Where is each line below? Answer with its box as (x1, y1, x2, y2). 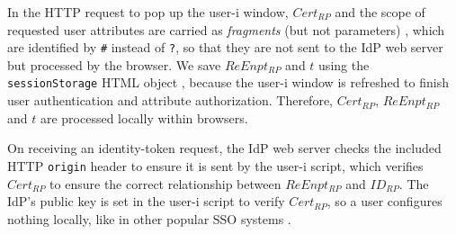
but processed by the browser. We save (7, 55, 221, 74)
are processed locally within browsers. (40, 108, 248, 127)
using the (318, 55, 370, 74)
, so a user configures (326, 192, 443, 211)
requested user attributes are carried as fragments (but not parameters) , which (7, 20, 445, 39)
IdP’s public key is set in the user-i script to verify (7, 192, 285, 211)
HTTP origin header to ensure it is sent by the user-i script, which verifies (7, 156, 424, 175)
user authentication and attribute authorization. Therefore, (7, 91, 333, 110)
